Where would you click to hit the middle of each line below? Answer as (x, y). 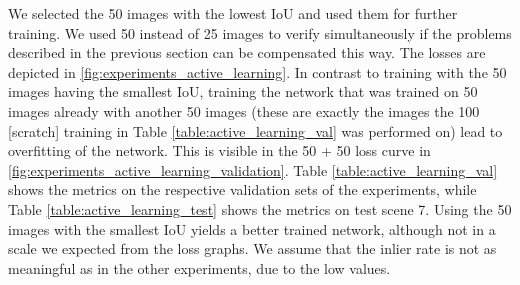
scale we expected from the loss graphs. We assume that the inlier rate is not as (252, 248)
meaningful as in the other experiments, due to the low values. (199, 267)
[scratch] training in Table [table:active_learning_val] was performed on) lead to (255, 130)
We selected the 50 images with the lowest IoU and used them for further (233, 13)
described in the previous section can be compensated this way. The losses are (247, 52)
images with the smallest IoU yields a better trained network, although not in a (252, 228)
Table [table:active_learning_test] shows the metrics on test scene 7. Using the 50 (260, 208)
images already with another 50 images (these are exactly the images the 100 (244, 110)
